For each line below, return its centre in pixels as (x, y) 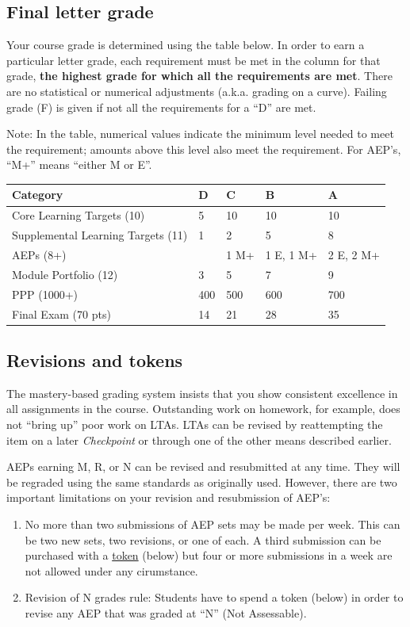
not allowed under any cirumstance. (111, 570)
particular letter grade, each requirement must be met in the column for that (194, 60)
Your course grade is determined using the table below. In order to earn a (186, 45)
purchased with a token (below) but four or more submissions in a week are (209, 555)
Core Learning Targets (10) (79, 215)
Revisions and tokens (95, 360)
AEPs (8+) (39, 254)
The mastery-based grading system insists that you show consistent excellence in (202, 393)
